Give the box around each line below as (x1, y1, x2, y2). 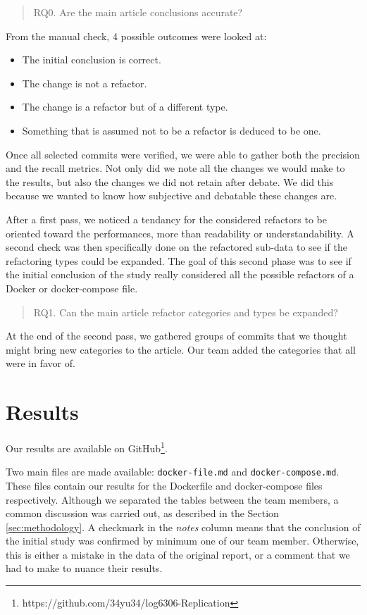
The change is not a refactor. (22, 75, 147, 90)
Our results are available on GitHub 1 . (6, 439, 168, 455)
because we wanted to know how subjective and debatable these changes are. (6, 188, 337, 203)
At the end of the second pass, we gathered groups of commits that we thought (6, 328, 347, 343)
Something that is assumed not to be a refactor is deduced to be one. (22, 123, 321, 137)
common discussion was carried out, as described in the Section (6, 506, 279, 521)
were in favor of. (6, 356, 75, 371)
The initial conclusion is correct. (22, 52, 161, 67)
